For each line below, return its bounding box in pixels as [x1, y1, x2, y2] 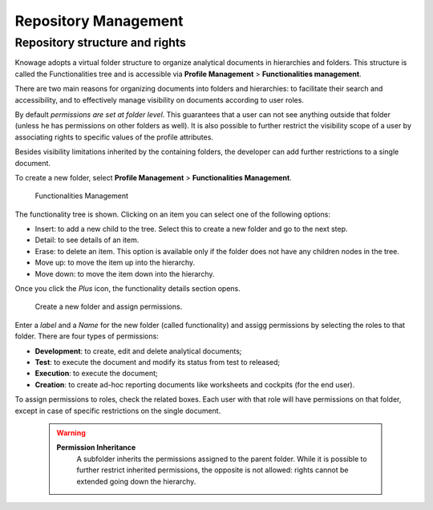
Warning [56, 427, 86, 437]
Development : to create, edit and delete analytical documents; [34, 346, 242, 356]
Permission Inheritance [56, 443, 136, 452]
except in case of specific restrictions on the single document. [14, 406, 221, 415]
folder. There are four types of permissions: [14, 331, 160, 341]
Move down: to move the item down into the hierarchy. [34, 269, 216, 278]
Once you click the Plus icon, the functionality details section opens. [14, 284, 241, 293]
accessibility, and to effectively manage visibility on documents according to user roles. [14, 95, 305, 104]
